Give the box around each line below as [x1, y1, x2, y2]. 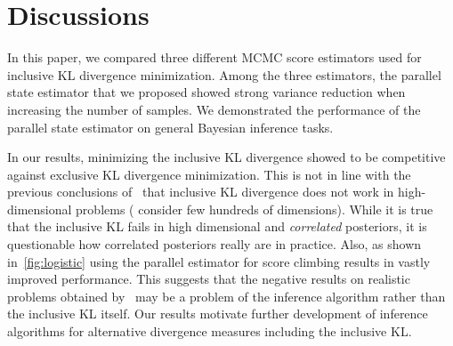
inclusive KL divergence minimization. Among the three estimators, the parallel [7, 65, 441, 84]
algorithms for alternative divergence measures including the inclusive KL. [7, 322, 412, 341]
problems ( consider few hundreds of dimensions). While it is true [76, 199, 433, 218]
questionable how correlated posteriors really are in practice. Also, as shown [7, 235, 422, 253]
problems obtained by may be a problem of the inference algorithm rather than [7, 286, 446, 305]
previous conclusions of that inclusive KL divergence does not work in [7, 182, 394, 201]
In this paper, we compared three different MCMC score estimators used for [7, 48, 422, 67]
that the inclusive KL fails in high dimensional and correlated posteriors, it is [7, 217, 427, 236]
